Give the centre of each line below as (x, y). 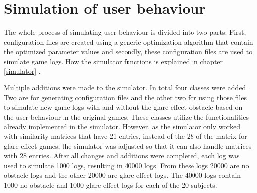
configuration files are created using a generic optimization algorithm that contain (128, 41)
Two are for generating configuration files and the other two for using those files (125, 97)
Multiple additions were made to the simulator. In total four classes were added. (126, 88)
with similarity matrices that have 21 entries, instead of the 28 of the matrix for (126, 136)
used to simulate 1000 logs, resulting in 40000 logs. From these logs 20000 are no (127, 165)
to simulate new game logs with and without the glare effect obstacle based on (123, 107)
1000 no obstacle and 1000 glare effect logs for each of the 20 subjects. (111, 185)
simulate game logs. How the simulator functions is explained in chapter (114, 61)
